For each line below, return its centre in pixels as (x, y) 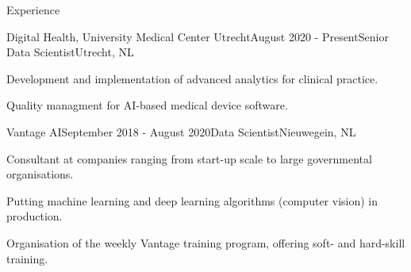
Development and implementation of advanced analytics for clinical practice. (192, 78)
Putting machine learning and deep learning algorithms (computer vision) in (192, 200)
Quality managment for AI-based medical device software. (147, 105)
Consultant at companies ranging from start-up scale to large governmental (189, 158)
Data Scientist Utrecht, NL (70, 52)
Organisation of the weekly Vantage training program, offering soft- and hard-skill (206, 242)
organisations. (40, 174)
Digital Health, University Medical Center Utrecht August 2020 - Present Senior (198, 36)
